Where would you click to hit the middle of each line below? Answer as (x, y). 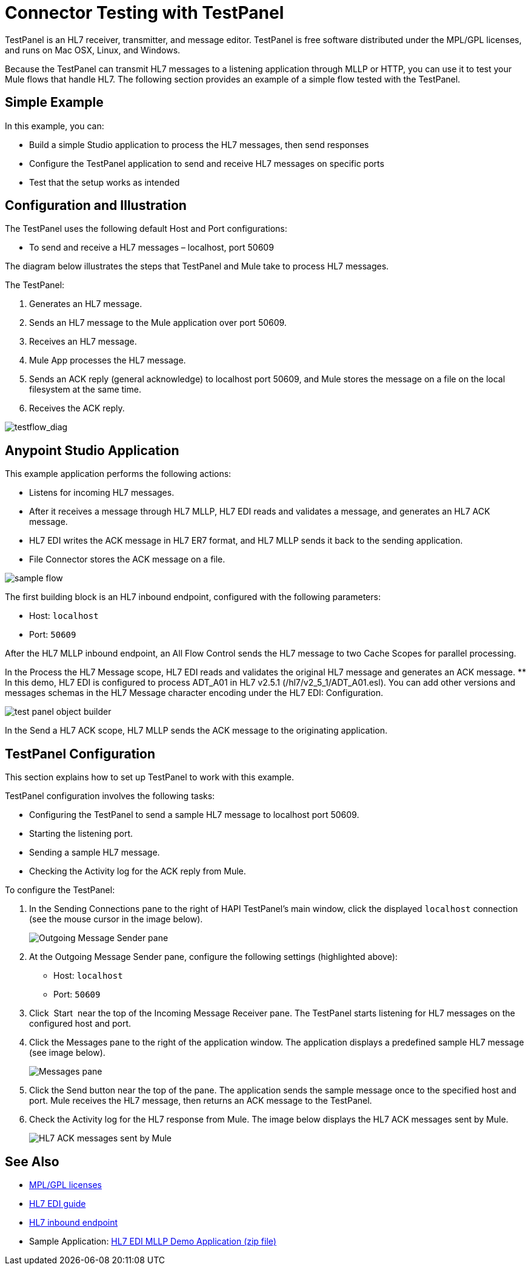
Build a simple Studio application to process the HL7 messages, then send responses (199, 144)
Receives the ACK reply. (77, 408)
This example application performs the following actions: (118, 474)
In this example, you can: (55, 126)
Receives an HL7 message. (83, 342)
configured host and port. (80, 1024)
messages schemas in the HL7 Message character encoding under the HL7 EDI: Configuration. (194, 693)
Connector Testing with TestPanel (145, 13)
